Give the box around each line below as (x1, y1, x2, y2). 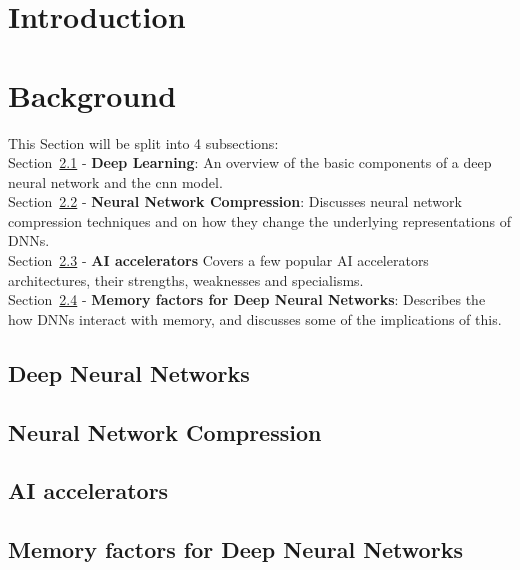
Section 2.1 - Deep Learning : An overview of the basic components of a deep (8, 152, 492, 173)
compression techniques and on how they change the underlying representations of (8, 210, 511, 231)
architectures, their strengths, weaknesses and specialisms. (8, 269, 364, 290)
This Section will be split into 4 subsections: (8, 132, 279, 153)
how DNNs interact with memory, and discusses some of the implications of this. (8, 308, 502, 329)
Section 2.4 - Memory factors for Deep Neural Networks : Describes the (8, 289, 486, 310)
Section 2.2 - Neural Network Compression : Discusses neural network (8, 191, 462, 212)
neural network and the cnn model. (8, 171, 223, 192)
